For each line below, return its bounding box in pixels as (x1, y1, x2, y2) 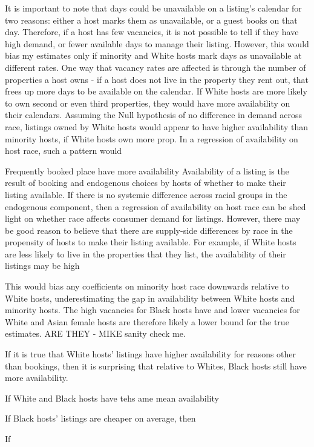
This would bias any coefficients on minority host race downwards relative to (5, 280, 289, 293)
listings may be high (5, 259, 80, 272)
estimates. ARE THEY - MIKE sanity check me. (5, 327, 186, 340)
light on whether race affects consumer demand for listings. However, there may (5, 212, 301, 225)
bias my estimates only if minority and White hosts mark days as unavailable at (5, 49, 302, 62)
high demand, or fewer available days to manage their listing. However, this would (5, 37, 309, 50)
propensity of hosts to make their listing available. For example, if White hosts (5, 236, 296, 248)
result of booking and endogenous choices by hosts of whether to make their (5, 176, 286, 189)
